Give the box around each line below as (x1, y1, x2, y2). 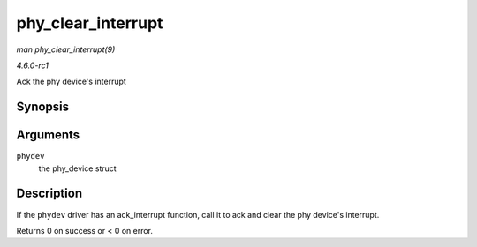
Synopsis (16, 100, 70, 115)
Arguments (16, 128, 80, 143)
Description (16, 186, 83, 201)
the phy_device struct (38, 163, 117, 174)
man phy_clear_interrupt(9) (16, 44, 116, 55)
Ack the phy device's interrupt (16, 76, 127, 87)
